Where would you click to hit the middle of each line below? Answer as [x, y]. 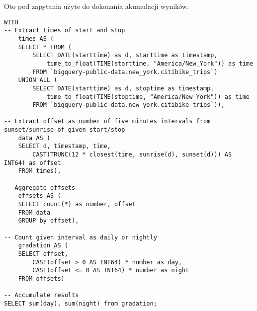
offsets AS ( [40, 196]
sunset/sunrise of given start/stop [65, 130]
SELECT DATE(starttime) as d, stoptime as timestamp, [123, 88]
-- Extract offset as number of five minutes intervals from [107, 121]
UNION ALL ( [38, 80]
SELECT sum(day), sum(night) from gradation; [81, 303]
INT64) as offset [33, 163]
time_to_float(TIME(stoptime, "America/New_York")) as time [148, 97]
